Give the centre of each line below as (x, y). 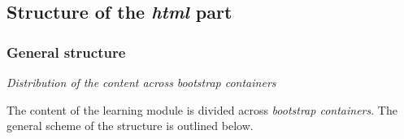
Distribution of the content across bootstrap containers (141, 82)
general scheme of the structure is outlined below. (130, 126)
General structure (66, 52)
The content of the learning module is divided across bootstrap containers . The (202, 109)
